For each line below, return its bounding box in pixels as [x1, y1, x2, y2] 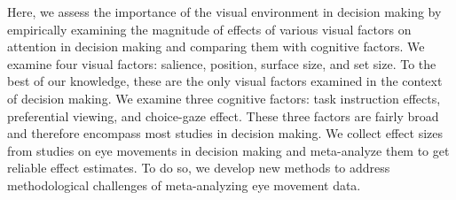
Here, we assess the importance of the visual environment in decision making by [7, 3, 442, 20]
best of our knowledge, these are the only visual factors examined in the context [7, 72, 443, 90]
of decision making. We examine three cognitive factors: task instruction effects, [7, 88, 441, 107]
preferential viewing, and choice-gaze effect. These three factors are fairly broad [7, 106, 439, 125]
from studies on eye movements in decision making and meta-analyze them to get [7, 141, 450, 159]
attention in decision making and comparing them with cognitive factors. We [7, 37, 425, 56]
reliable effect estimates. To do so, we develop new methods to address [7, 158, 390, 177]
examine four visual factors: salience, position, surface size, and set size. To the [7, 54, 436, 73]
